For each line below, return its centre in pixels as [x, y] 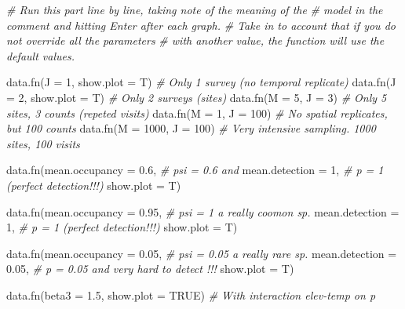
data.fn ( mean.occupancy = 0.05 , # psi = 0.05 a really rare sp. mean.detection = [202, 253]
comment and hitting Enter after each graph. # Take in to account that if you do [201, 25]
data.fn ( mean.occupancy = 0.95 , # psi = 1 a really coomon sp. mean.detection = [203, 211]
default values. [40, 55]
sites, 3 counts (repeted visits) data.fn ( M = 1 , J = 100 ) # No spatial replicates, [197, 113]
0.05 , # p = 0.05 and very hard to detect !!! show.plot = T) [150, 269]
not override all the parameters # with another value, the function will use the [195, 40]
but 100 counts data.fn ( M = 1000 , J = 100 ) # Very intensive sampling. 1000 [191, 128]
